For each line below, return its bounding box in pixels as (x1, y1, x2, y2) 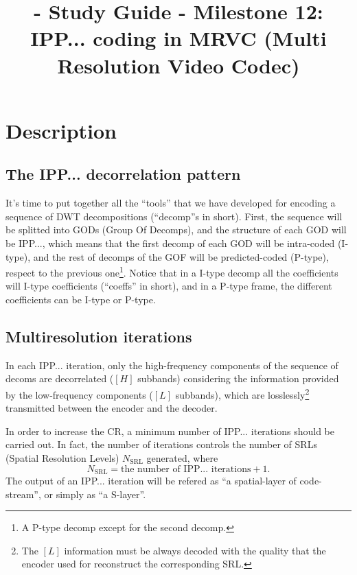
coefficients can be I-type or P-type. (5, 292, 156, 306)
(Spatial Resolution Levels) (5, 450, 119, 465)
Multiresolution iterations (5, 325, 192, 347)
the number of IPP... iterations (120, 464, 251, 474)
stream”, (5, 486, 41, 501)
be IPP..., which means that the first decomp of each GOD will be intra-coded (5, 235, 335, 250)
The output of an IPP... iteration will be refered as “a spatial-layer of (5, 473, 297, 488)
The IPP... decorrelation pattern (5, 163, 241, 185)
